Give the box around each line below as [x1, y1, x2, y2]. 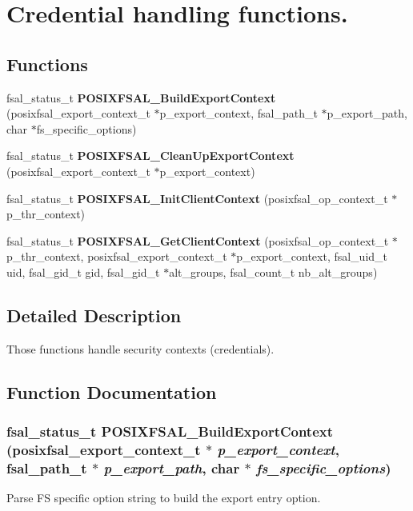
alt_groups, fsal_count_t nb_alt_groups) [169, 263, 378, 280]
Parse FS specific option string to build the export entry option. [6, 489, 321, 506]
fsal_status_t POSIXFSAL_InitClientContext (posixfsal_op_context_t [6, 190, 388, 206]
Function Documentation [6, 379, 217, 404]
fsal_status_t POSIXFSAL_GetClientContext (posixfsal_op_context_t [6, 232, 389, 249]
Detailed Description [6, 302, 182, 327]
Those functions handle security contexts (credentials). [6, 340, 275, 357]
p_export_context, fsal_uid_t [236, 248, 388, 265]
